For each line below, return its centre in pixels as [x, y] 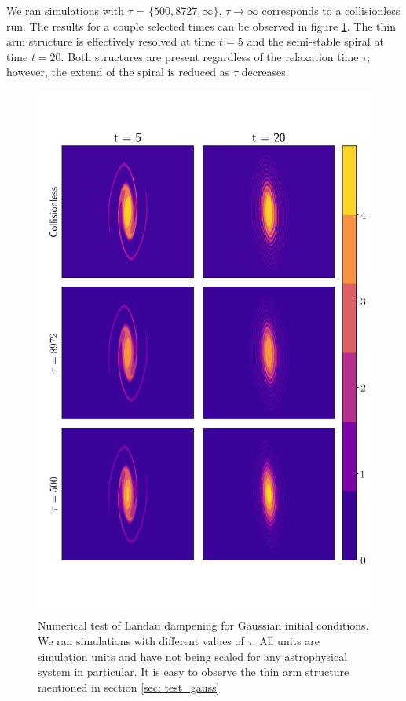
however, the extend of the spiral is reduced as [118, 72]
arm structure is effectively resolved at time [111, 41]
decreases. [265, 72]
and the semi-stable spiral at [315, 41]
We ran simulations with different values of [141, 641]
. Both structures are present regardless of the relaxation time [210, 56]
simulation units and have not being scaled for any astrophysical [193, 656]
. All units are [286, 641]
